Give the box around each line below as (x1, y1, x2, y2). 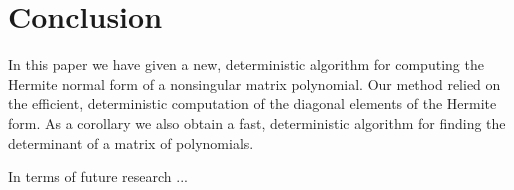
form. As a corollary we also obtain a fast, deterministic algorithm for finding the (8, 112, 506, 133)
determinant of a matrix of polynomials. (8, 132, 254, 153)
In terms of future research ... (8, 166, 188, 187)
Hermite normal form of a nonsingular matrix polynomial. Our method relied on (8, 73, 501, 94)
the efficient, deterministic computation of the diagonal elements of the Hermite (8, 93, 497, 114)
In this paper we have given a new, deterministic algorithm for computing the (8, 54, 484, 75)
